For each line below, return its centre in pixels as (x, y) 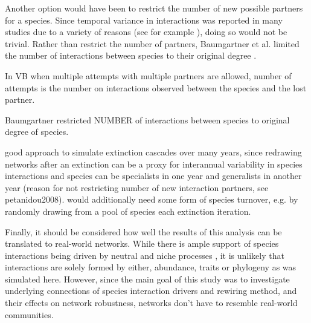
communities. (29, 314)
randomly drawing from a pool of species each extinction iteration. (128, 211)
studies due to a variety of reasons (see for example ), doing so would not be (146, 32)
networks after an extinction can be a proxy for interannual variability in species (154, 164)
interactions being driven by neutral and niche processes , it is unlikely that (145, 255)
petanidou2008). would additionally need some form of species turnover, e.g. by (152, 199)
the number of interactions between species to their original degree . (131, 55)
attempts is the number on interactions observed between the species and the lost (156, 87)
